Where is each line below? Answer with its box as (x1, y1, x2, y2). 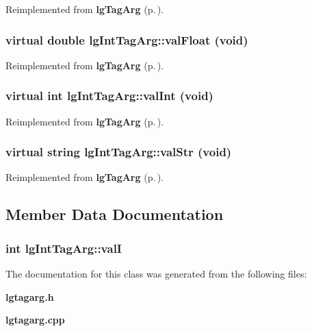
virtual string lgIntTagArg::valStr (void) (5, 143, 232, 160)
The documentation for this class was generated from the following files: (5, 267, 307, 281)
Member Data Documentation (5, 204, 224, 225)
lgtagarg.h (5, 289, 54, 304)
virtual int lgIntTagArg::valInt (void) (5, 87, 213, 104)
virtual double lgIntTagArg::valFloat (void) (5, 31, 248, 48)
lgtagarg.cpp (5, 312, 65, 327)
